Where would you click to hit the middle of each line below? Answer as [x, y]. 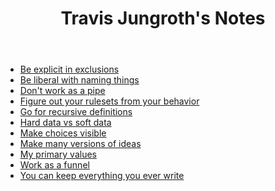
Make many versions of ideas [80, 144]
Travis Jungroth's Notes [163, 18]
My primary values [58, 154]
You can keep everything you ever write [102, 176]
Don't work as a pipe [62, 91]
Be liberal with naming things [79, 80]
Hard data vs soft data [65, 123]
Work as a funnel [54, 165]
